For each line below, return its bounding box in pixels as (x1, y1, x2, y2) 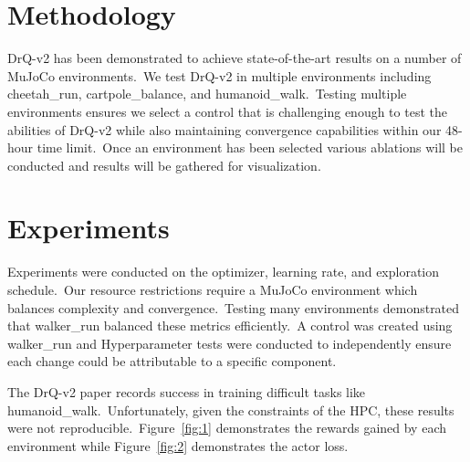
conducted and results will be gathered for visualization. (7, 155, 321, 174)
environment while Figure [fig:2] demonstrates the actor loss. (7, 436, 349, 455)
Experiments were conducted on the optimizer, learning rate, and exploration (7, 262, 440, 281)
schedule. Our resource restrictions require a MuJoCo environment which (7, 280, 418, 299)
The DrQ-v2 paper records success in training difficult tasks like (7, 382, 366, 401)
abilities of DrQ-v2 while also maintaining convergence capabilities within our (7, 120, 442, 139)
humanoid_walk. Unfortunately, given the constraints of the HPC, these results (7, 400, 454, 419)
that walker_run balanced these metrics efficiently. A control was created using (7, 316, 453, 335)
